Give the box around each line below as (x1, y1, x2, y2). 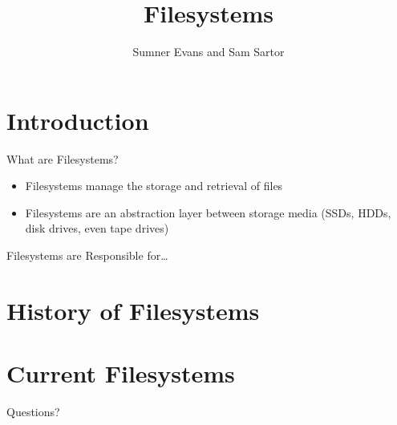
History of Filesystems (6, 293, 260, 326)
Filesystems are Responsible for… (6, 247, 168, 264)
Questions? (6, 403, 60, 420)
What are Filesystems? (6, 150, 119, 167)
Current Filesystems (6, 357, 235, 390)
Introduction (6, 103, 149, 136)
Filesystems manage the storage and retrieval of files (25, 177, 283, 194)
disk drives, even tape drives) (25, 220, 169, 237)
